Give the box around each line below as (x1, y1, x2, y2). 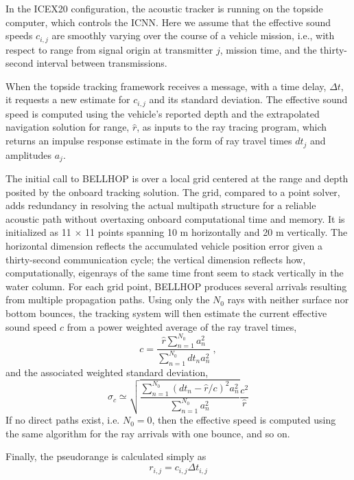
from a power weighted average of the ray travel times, (67, 319, 297, 334)
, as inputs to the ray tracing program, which (137, 120, 327, 134)
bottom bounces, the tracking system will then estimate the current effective (5, 305, 327, 320)
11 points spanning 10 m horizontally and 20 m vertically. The (84, 225, 348, 239)
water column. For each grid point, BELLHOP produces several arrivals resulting (5, 279, 347, 293)
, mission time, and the (220, 42, 317, 56)
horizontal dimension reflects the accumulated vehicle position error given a (5, 238, 323, 252)
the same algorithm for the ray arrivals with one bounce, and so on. (5, 426, 290, 440)
